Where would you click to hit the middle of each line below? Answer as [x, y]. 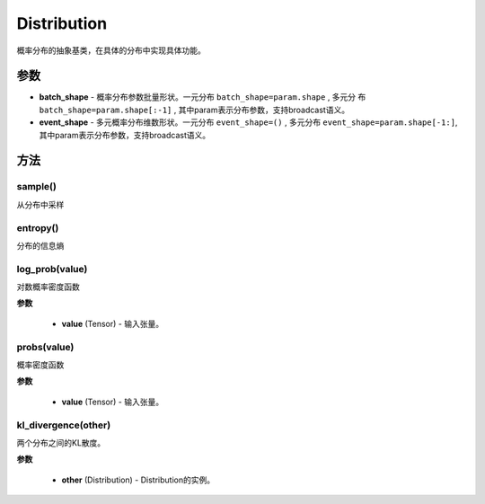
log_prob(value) [52, 269]
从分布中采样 [40, 204]
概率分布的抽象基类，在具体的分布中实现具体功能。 [111, 50]
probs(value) [45, 347]
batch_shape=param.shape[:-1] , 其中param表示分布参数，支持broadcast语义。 [194, 110]
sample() [37, 187]
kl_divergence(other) [64, 425]
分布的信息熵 [40, 245]
